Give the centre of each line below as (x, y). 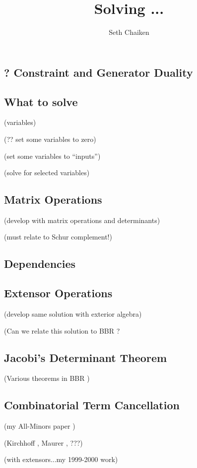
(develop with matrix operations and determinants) (82, 220)
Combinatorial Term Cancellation (92, 405)
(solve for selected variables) (47, 173)
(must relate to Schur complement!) (58, 237)
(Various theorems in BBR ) (47, 378)
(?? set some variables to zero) (50, 139)
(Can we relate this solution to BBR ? (62, 330)
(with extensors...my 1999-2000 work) (61, 459)
